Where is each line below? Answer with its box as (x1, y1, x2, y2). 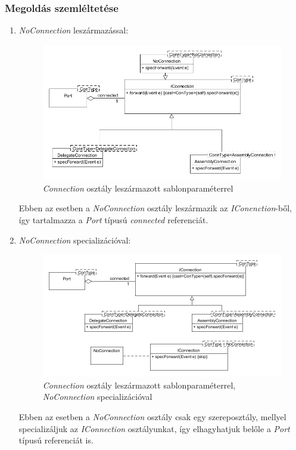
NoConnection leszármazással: (18, 24, 129, 36)
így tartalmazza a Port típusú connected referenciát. (18, 214, 208, 226)
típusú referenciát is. (18, 434, 94, 446)
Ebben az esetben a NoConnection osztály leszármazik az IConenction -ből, (18, 202, 292, 214)
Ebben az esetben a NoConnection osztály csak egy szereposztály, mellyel (18, 411, 286, 423)
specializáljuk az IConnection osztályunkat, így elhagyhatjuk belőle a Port (18, 422, 290, 434)
